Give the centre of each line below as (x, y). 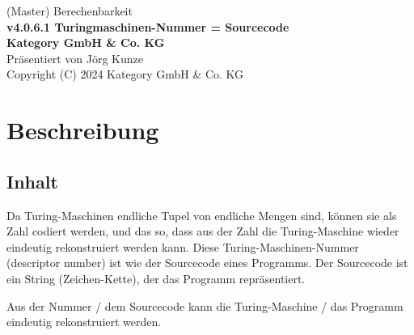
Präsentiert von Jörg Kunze (75, 58)
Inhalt (32, 181)
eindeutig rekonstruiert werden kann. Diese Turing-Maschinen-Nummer (183, 246)
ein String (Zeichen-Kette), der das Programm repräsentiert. (156, 278)
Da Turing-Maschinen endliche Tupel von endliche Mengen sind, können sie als (202, 215)
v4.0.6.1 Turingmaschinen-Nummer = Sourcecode (148, 26)
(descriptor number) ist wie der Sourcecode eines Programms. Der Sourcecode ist (207, 263)
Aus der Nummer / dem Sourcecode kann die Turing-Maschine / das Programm (205, 305)
